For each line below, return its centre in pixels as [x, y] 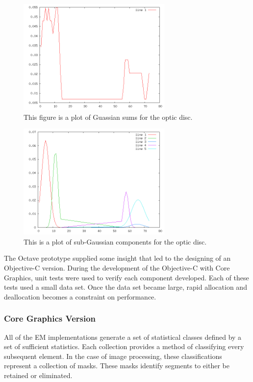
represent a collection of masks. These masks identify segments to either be [117, 366]
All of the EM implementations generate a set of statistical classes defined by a [123, 337]
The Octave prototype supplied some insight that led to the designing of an [117, 258]
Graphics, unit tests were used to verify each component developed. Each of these [126, 277]
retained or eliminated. [38, 375]
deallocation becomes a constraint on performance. [80, 296]
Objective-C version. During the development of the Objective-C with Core [117, 267]
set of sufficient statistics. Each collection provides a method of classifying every [124, 346]
